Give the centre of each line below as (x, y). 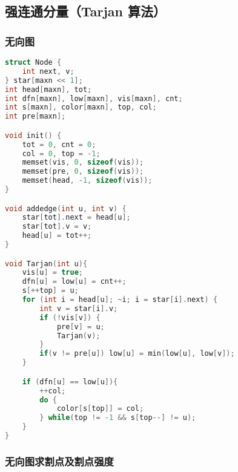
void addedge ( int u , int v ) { (66, 208)
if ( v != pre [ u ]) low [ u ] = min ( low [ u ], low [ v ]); (137, 354)
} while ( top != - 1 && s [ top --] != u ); (118, 418)
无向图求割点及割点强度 (59, 461)
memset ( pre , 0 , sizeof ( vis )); (83, 172)
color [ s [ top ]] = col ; (100, 409)
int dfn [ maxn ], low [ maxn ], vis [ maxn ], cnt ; (94, 98)
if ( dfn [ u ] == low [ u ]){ (70, 382)
